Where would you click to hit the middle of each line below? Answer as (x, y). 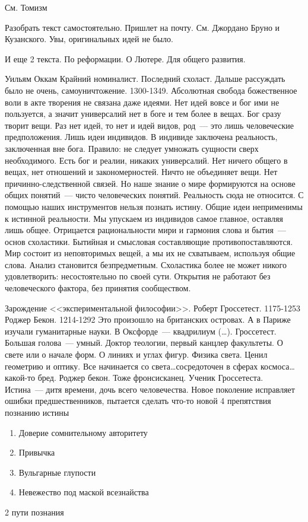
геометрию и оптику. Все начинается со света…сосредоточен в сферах (131, 366)
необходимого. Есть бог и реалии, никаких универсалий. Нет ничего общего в (146, 160)
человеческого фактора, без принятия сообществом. (98, 288)
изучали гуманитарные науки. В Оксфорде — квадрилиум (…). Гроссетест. (141, 331)
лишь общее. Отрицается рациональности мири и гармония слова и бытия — (145, 230)
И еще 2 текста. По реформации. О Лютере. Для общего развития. (125, 58)
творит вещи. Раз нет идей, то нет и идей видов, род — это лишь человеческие (149, 125)
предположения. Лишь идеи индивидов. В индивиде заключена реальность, (141, 137)
